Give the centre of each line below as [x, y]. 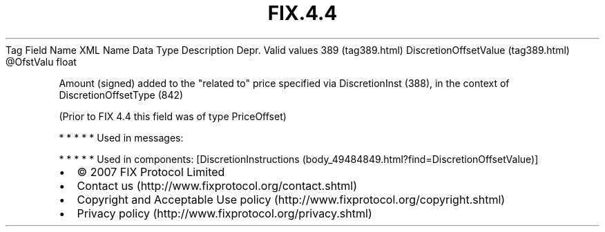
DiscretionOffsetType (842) [121, 95]
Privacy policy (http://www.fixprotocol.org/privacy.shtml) [224, 213]
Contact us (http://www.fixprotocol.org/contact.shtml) [217, 185]
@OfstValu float [41, 61]
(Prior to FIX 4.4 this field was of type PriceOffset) [173, 116]
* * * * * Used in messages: [121, 137]
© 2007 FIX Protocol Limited [151, 172]
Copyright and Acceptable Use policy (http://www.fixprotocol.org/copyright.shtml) [291, 199]
